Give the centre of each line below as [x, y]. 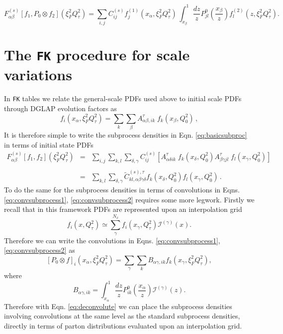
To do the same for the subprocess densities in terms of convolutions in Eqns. [122, 190]
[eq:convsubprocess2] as [40, 250]
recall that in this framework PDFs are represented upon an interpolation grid [123, 209]
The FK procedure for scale [97, 55]
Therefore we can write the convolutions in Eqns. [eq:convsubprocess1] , [112, 240]
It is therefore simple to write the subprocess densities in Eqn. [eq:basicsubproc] [126, 134]
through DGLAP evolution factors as [60, 108]
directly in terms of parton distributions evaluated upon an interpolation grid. [123, 325]
